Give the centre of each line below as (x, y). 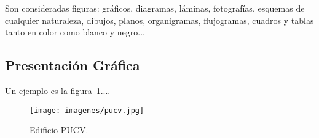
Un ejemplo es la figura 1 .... (58, 90)
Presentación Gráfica (73, 65)
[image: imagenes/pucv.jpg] (87, 110)
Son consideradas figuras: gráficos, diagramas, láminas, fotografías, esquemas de (155, 8)
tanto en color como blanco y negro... (75, 32)
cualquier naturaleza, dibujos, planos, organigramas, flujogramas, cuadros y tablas (159, 20)
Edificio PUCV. (59, 130)
